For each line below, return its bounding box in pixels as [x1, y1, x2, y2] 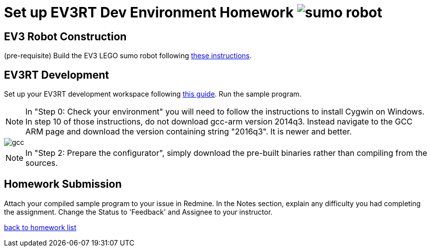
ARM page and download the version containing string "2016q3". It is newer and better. [25, 126, 352, 137]
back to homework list [4, 223, 77, 232]
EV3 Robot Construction [4, 30, 127, 43]
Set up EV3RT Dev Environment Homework [4, 4, 294, 21]
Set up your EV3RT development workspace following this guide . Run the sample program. [4, 90, 302, 99]
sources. [25, 158, 58, 168]
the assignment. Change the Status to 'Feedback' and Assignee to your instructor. [4, 207, 273, 216]
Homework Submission [4, 178, 122, 191]
